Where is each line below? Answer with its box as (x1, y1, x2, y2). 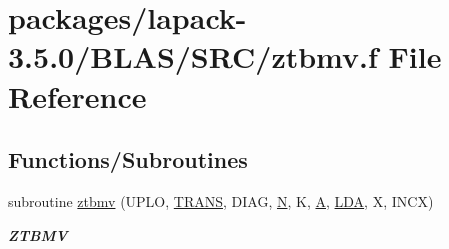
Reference (8, 75, 147, 116)
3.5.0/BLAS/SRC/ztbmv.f (8, 36, 378, 77)
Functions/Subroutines (8, 144, 248, 175)
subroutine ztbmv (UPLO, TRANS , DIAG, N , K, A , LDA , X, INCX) (8, 190, 434, 211)
